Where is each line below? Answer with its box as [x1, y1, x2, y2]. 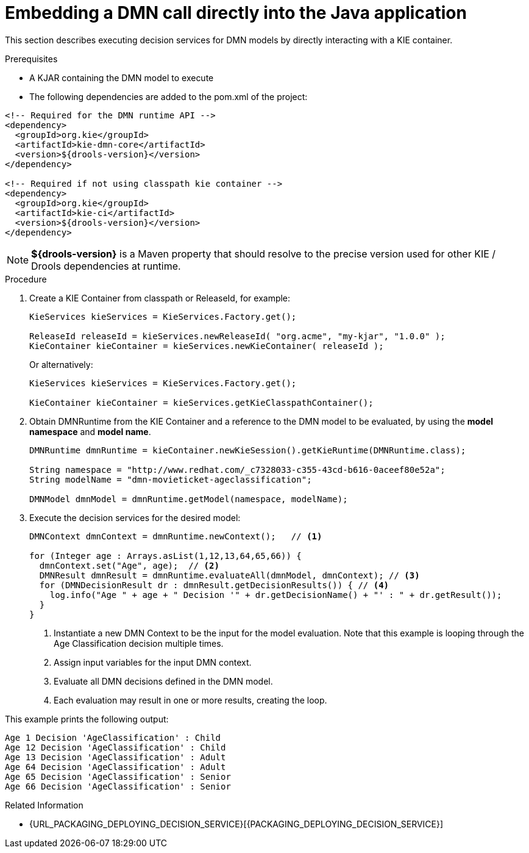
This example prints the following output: [5, 713, 169, 724]
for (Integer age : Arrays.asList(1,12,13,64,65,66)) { [29, 550, 302, 561]
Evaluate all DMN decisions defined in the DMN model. [54, 675, 273, 686]
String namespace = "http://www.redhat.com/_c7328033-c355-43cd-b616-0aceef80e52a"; [29, 464, 446, 475]
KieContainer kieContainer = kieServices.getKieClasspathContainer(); [29, 397, 374, 408]
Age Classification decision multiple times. [54, 638, 224, 649]
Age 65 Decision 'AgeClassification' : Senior [5, 771, 231, 782]
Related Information [5, 799, 83, 810]
